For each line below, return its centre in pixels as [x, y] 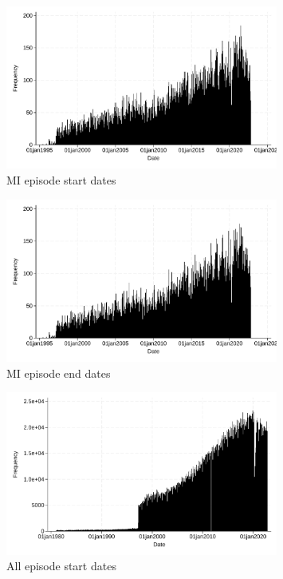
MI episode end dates [59, 373]
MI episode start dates [61, 179]
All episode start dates [61, 566]
